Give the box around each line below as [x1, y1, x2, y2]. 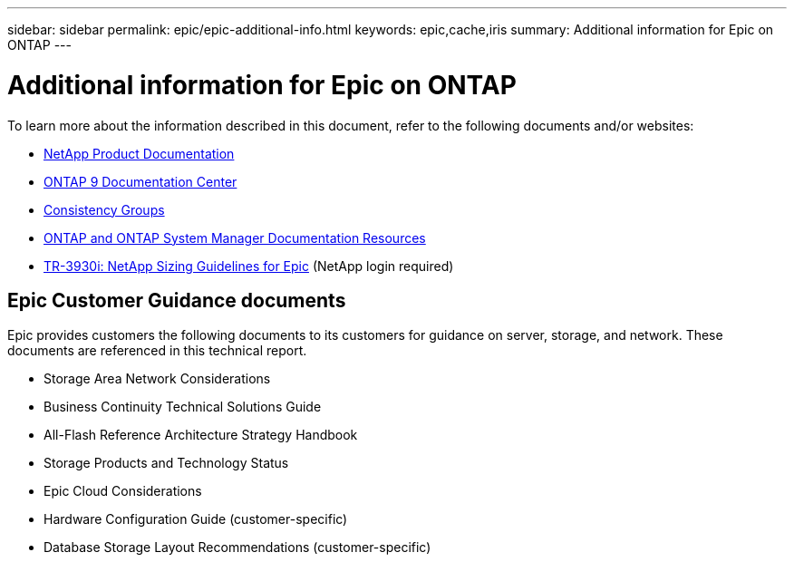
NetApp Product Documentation [44, 145, 235, 161]
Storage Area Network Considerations [44, 371, 271, 387]
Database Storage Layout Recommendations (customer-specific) [44, 539, 431, 556]
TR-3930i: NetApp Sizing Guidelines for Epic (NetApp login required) [44, 257, 454, 274]
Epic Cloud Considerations [44, 483, 202, 499]
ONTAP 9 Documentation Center [44, 173, 237, 189]
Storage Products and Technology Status [44, 455, 289, 471]
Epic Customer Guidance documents [7, 288, 346, 312]
